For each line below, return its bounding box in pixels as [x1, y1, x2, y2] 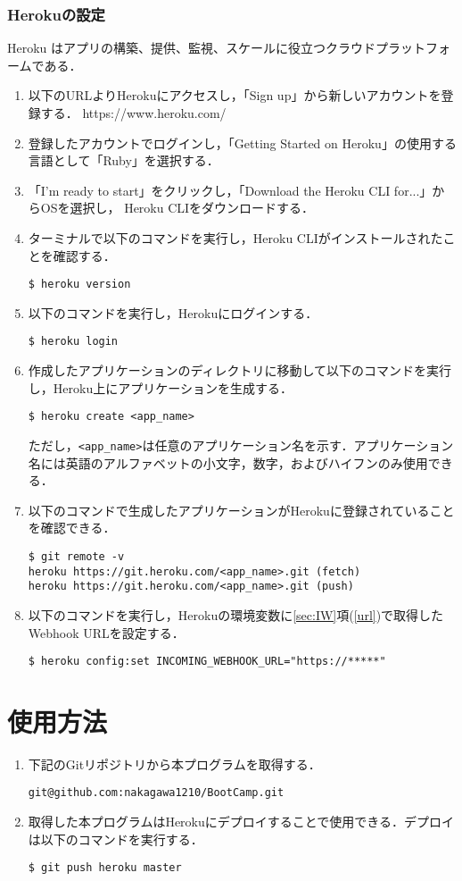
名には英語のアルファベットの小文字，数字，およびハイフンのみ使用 [28, 453, 428, 472]
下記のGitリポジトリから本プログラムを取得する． [28, 754, 321, 773]
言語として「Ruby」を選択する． [28, 151, 219, 170]
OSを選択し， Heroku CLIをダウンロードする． [40, 198, 315, 217]
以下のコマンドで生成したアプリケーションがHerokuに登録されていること [28, 500, 455, 519]
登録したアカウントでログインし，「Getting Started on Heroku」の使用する [28, 133, 457, 152]
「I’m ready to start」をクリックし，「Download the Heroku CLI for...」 [28, 180, 433, 199]
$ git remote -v [28, 550, 125, 563]
